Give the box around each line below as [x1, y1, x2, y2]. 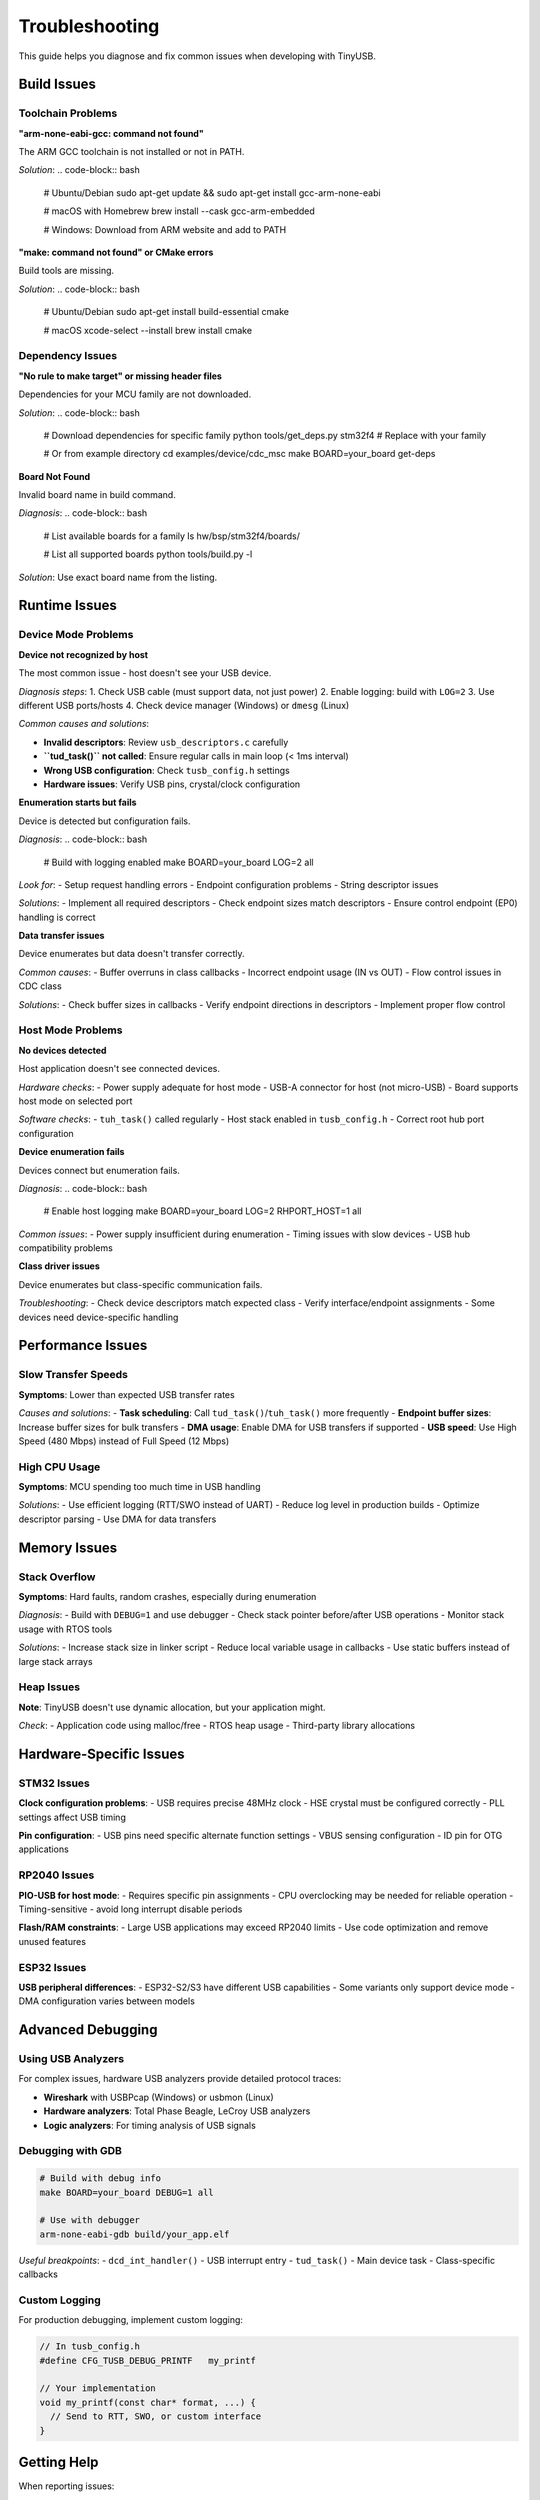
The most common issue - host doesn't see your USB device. [18, 667, 272, 679]
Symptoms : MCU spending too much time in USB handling [18, 1481, 261, 1493]
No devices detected [18, 1044, 107, 1056]
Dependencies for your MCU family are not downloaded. [18, 388, 252, 400]
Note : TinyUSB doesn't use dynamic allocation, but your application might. [18, 1701, 326, 1713]
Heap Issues [18, 1680, 80, 1694]
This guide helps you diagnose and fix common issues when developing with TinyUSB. [18, 50, 377, 62]
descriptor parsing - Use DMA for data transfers [18, 1513, 217, 1525]
